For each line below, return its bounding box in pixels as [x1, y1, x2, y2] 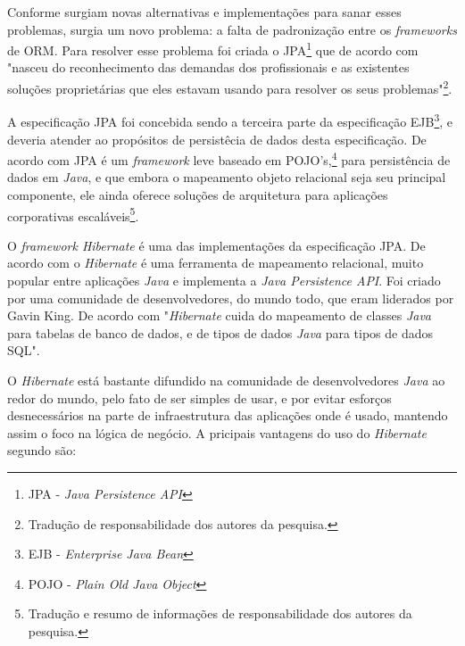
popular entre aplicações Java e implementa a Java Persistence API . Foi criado [7, 271, 441, 289]
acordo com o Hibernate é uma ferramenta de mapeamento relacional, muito [7, 253, 424, 272]
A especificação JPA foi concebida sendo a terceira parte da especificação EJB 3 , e [7, 110, 453, 130]
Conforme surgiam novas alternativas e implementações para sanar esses [7, 3, 402, 21]
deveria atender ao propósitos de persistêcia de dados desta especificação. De [7, 129, 427, 148]
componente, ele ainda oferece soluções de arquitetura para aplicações [7, 185, 388, 203]
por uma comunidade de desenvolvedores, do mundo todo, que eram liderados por [7, 288, 454, 307]
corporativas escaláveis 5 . [7, 203, 139, 225]
